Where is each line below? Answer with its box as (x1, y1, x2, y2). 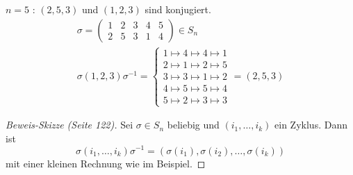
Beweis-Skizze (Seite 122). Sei (6, 117, 133, 132)
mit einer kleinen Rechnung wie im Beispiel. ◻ (6, 156, 206, 170)
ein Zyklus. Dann (274, 117, 347, 132)
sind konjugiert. (145, 2, 211, 16)
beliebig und (167, 117, 220, 132)
